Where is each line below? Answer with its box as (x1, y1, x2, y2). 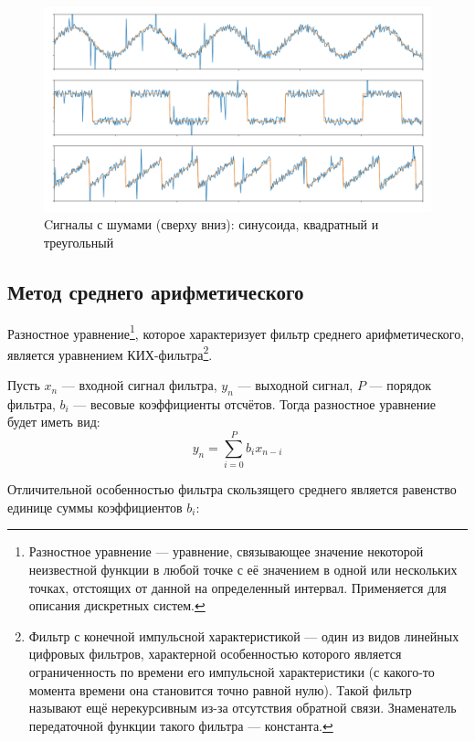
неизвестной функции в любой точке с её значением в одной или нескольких (28, 559, 458, 578)
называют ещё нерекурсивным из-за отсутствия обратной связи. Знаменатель (28, 698, 457, 717)
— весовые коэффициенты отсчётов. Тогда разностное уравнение (73, 394, 436, 413)
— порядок (369, 376, 432, 395)
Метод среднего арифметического (7, 277, 304, 305)
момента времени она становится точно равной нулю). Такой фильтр (28, 680, 412, 699)
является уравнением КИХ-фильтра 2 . (7, 342, 213, 364)
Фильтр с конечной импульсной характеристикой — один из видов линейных (28, 626, 459, 645)
